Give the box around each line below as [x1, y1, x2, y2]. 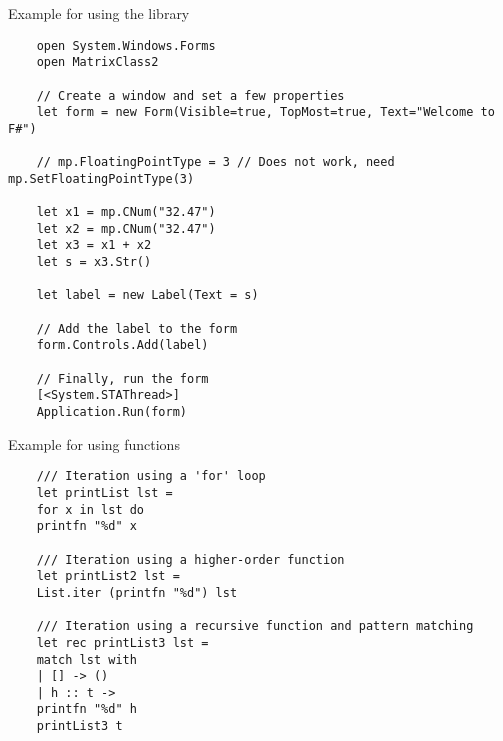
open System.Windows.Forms [36, 38, 216, 53]
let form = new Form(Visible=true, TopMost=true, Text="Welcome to [36, 105, 495, 120]
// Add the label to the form [36, 321, 238, 336]
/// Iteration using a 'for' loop [36, 469, 266, 484]
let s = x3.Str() [36, 255, 152, 270]
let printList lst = [36, 485, 173, 500]
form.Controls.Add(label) [36, 338, 209, 353]
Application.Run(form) [36, 405, 187, 420]
